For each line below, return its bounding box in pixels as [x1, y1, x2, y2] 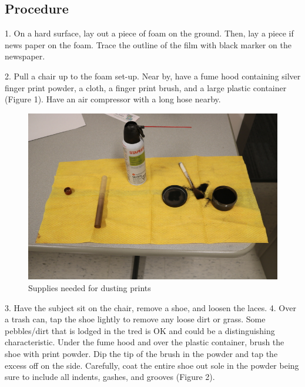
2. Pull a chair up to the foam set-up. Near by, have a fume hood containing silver [5, 69, 301, 82]
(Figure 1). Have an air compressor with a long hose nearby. [5, 93, 221, 105]
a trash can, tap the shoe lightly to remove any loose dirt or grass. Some [5, 313, 266, 325]
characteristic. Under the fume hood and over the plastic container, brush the [5, 336, 284, 348]
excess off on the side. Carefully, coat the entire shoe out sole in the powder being [5, 359, 299, 371]
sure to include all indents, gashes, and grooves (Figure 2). [5, 371, 215, 383]
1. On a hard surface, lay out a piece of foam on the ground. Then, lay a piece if [5, 27, 294, 39]
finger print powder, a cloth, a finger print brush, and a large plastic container [5, 81, 287, 94]
